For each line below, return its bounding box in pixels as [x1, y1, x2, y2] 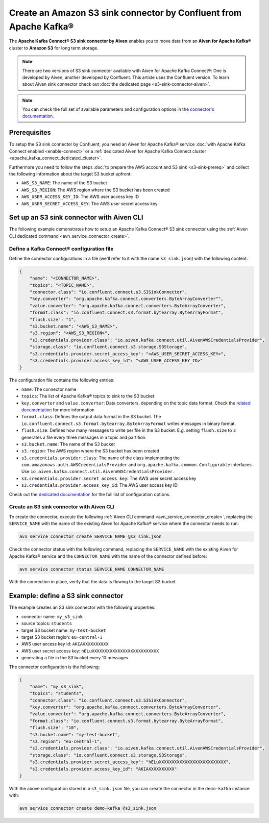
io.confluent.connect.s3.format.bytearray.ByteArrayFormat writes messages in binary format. [21, 421, 236, 426]
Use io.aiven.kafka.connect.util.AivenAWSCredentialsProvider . [21, 469, 174, 474]
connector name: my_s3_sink [21, 613, 83, 620]
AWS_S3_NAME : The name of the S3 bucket [21, 180, 107, 186]
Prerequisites [9, 128, 51, 137]
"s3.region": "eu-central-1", [29, 739, 102, 745]
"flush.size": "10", [29, 725, 79, 730]
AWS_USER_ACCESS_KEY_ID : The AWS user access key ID [21, 194, 139, 200]
